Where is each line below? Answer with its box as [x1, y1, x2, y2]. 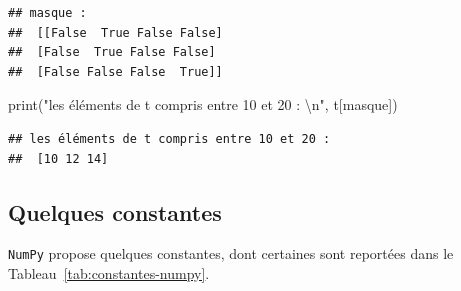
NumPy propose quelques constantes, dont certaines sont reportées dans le [8, 243, 454, 264]
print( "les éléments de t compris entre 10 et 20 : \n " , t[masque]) [8, 94, 398, 115]
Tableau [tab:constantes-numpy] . [8, 263, 210, 284]
